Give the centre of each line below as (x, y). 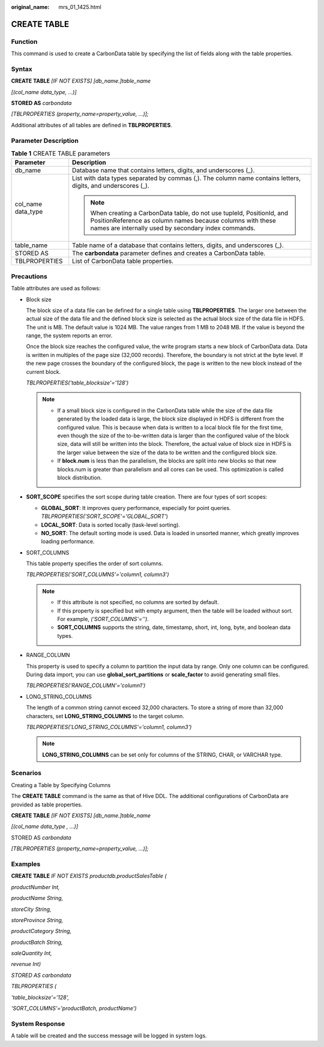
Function (24, 41)
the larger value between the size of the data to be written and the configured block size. (167, 452)
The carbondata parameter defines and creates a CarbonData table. (169, 253)
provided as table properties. (47, 805)
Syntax (22, 69)
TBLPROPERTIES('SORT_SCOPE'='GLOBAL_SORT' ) (104, 517)
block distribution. (79, 478)
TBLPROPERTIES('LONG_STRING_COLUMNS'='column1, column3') (109, 727)
